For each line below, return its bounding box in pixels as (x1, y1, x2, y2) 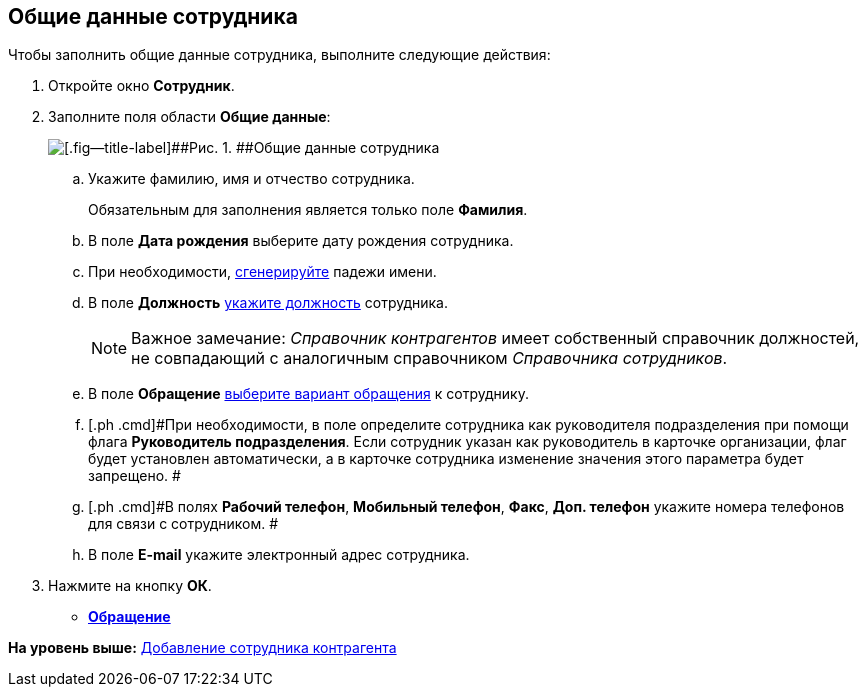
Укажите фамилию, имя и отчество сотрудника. (88, 170, 415, 188)
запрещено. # (88, 467, 181, 485)
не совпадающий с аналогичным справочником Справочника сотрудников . (131, 348, 728, 369)
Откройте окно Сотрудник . (48, 77, 235, 95)
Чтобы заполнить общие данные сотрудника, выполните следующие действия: (8, 46, 551, 64)
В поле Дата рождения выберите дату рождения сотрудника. (88, 232, 514, 250)
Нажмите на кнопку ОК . (48, 577, 212, 595)
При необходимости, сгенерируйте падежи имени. (88, 263, 437, 281)
